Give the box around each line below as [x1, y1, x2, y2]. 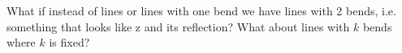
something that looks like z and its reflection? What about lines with [6, 18, 350, 35]
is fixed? [49, 34, 90, 51]
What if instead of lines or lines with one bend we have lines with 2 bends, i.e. [6, 2, 396, 18]
